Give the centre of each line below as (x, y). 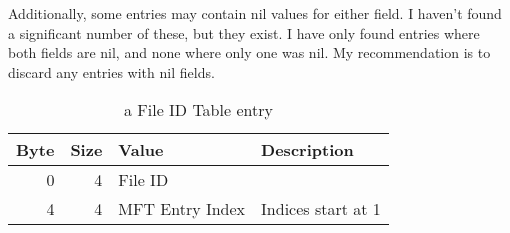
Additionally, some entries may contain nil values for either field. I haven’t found (255, 13)
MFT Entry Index (182, 209)
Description (307, 150)
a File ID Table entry (198, 110)
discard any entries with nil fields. (111, 71)
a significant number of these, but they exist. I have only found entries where (244, 32)
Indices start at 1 (321, 209)
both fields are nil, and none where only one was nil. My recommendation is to (249, 52)
